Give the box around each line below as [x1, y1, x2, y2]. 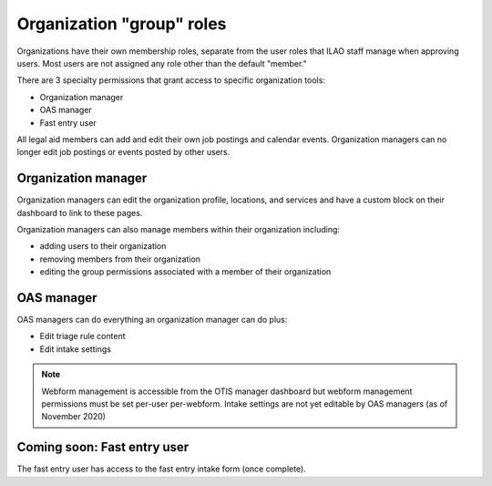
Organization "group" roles [16, 14, 227, 34]
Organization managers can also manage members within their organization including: [16, 223, 341, 234]
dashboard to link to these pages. [16, 207, 143, 218]
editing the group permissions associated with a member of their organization [39, 266, 332, 277]
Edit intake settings [39, 343, 111, 355]
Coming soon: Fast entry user [16, 439, 190, 455]
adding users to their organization [39, 241, 167, 252]
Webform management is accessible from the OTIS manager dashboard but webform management [41, 386, 413, 397]
